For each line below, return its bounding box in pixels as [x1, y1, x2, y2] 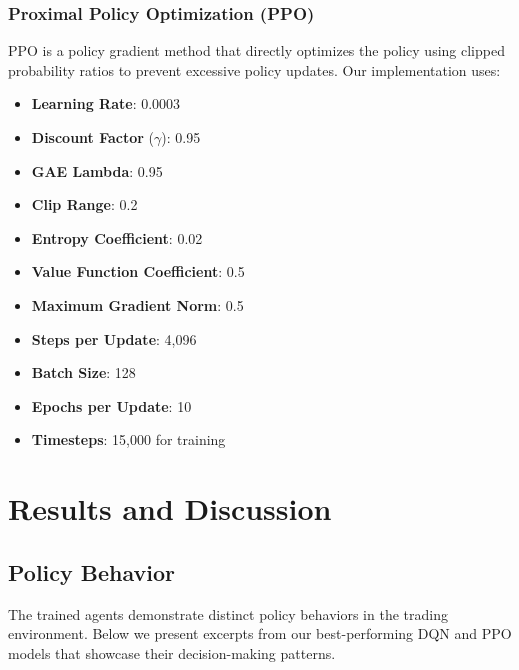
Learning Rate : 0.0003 [31, 93, 181, 114]
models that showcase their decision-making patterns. [8, 642, 336, 663]
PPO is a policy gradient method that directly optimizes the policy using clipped [8, 40, 505, 61]
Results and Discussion [8, 488, 332, 529]
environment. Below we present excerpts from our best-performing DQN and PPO [8, 623, 512, 644]
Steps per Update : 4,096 [31, 328, 197, 349]
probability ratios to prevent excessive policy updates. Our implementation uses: [8, 59, 501, 80]
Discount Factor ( [31, 127, 155, 147]
